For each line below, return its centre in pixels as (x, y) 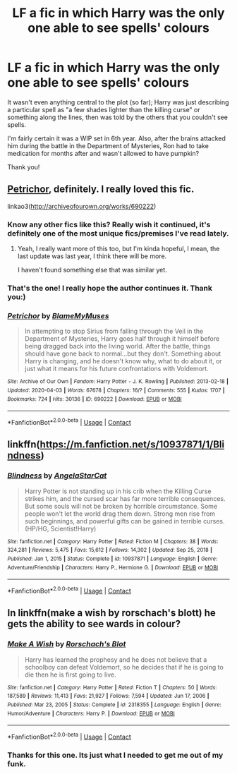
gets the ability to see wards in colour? (94, 624)
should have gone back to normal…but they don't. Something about (123, 353)
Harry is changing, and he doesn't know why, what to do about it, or (123, 361)
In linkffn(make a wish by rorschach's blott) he (112, 613)
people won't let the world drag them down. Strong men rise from (120, 514)
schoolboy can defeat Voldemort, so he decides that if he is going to (124, 667)
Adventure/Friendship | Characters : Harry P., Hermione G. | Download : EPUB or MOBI (113, 567)
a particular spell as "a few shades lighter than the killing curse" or (104, 109)
